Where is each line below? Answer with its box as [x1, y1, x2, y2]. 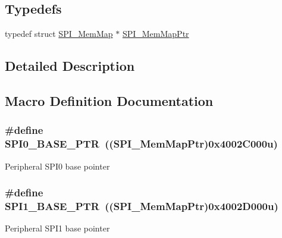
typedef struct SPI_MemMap [5, 27, 113, 40]
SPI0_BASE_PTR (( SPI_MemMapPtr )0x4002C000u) [5, 136, 278, 151]
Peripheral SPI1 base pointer [5, 222, 110, 234]
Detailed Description [5, 57, 135, 75]
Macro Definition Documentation [5, 91, 214, 109]
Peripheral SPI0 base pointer [5, 159, 110, 172]
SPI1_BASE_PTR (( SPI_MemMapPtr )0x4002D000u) [5, 198, 278, 213]
